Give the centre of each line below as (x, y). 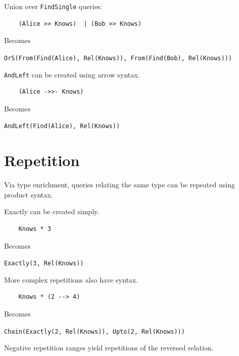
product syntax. (29, 194)
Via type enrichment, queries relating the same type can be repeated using (119, 185)
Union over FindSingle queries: (53, 6)
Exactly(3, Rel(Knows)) (44, 264)
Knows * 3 (35, 229)
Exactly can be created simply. (52, 211)
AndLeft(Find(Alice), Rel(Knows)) (62, 126)
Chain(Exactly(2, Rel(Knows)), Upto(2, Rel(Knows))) (94, 331)
